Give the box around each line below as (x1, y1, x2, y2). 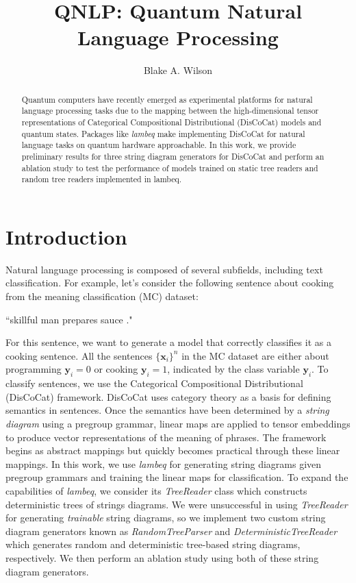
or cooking (94, 362, 138, 376)
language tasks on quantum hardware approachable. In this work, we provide (21, 139, 296, 151)
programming (5, 362, 62, 376)
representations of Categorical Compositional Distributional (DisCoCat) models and (21, 116, 322, 128)
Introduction (5, 222, 127, 250)
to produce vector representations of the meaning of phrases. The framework (5, 430, 327, 444)
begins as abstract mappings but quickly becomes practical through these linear (5, 443, 340, 458)
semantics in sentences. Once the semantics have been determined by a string (5, 403, 329, 417)
